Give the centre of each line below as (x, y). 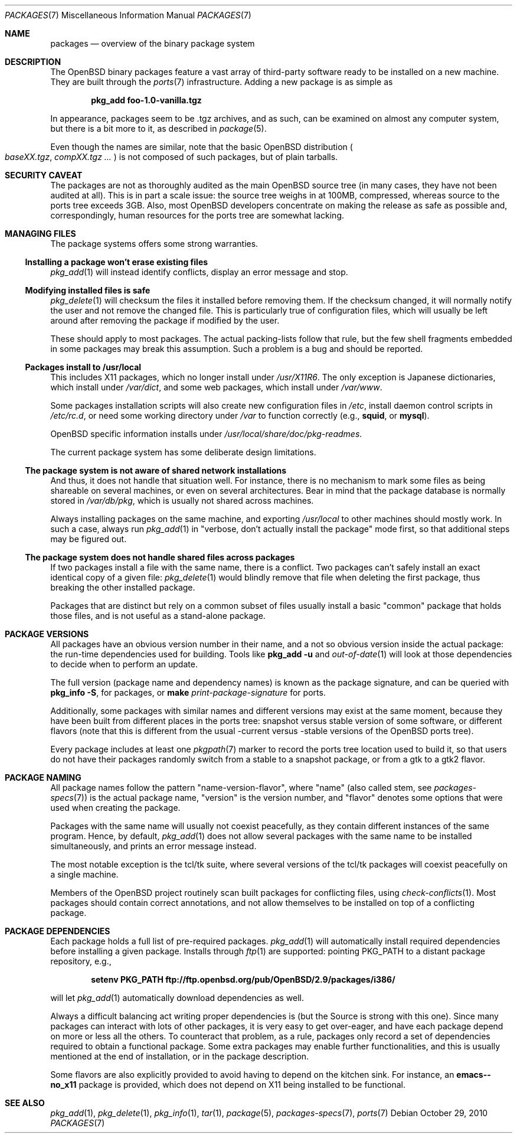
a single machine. (84, 874)
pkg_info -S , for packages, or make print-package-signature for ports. (188, 692)
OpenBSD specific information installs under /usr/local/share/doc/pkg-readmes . (206, 434)
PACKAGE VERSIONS (47, 634)
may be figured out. (89, 539)
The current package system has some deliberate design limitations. (183, 452)
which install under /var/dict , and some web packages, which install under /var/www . (216, 387)
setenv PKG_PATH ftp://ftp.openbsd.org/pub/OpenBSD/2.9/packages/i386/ (243, 979)
